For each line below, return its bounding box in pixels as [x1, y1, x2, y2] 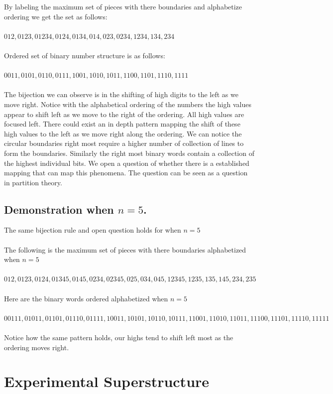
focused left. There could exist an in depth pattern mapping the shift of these [4, 119, 240, 129]
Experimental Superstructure [4, 371, 210, 392]
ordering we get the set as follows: [4, 11, 108, 21]
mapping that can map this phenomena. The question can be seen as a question [4, 167, 248, 178]
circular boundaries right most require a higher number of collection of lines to [4, 138, 244, 148]
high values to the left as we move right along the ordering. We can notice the [4, 128, 242, 138]
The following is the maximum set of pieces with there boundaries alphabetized [4, 244, 246, 255]
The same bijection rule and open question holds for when [4, 225, 181, 235]
